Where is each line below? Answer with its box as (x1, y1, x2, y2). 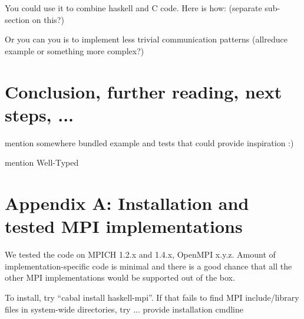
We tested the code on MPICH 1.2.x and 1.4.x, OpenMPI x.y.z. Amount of (5, 248, 276, 261)
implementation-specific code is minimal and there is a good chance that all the (5, 259, 292, 272)
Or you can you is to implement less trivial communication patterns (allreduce (5, 33, 288, 45)
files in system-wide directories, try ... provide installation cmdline (5, 302, 243, 315)
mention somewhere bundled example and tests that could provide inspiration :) (5, 136, 294, 149)
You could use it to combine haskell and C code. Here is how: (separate (5, 2, 262, 14)
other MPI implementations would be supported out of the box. (5, 271, 235, 284)
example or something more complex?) (5, 44, 144, 57)
